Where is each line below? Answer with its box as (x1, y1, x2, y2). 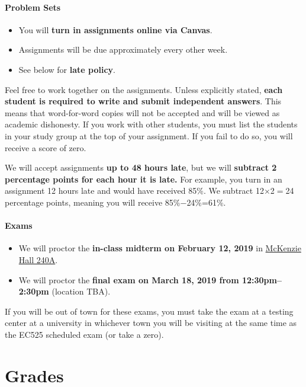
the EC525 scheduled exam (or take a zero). (5, 328, 164, 340)
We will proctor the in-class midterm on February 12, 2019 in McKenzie (18, 242, 301, 254)
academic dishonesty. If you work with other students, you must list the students (5, 118, 298, 130)
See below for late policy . (18, 63, 116, 75)
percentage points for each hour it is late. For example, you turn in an (5, 172, 282, 185)
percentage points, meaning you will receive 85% (5, 196, 181, 208)
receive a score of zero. (5, 141, 86, 153)
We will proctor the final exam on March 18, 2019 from (18, 273, 239, 286)
